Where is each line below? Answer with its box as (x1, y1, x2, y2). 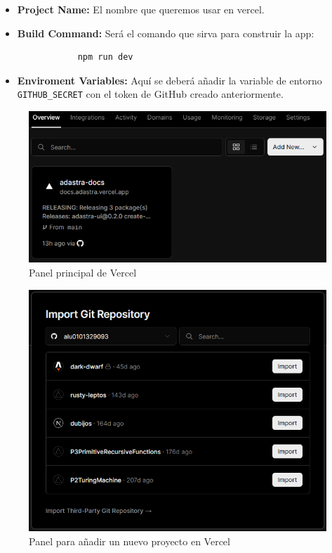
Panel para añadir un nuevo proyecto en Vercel (29, 533, 230, 548)
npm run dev (77, 52, 133, 63)
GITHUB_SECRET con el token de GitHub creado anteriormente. (17, 87, 284, 101)
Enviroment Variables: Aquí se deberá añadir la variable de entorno (17, 72, 322, 87)
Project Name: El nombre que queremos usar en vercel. (17, 2, 265, 16)
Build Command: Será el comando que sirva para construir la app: (17, 25, 314, 40)
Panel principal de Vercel (29, 265, 137, 280)
